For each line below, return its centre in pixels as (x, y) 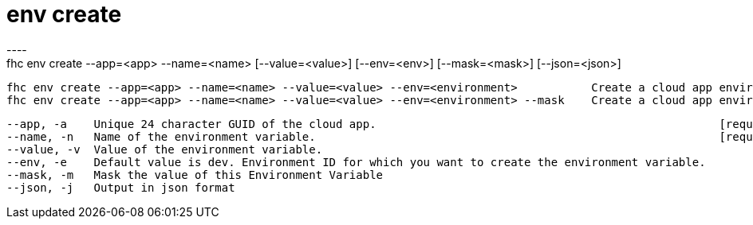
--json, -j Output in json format (121, 187)
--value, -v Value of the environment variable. (165, 149)
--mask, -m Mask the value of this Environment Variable (195, 175)
